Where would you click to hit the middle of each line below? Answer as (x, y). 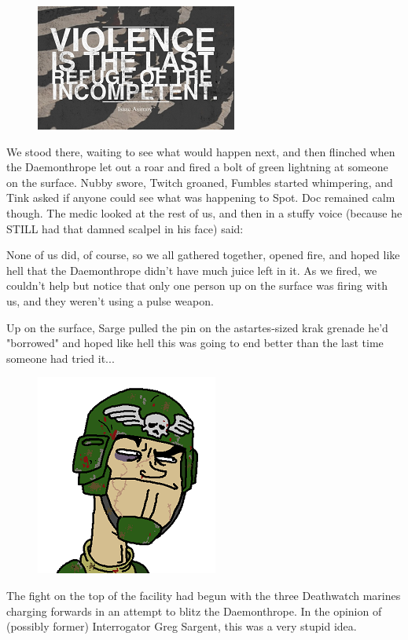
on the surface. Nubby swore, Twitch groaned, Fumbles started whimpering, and (200, 182)
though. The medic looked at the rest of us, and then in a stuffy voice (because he (204, 212)
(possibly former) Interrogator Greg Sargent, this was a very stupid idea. (182, 626)
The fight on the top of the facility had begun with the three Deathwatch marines (204, 595)
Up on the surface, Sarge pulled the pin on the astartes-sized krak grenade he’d (197, 327)
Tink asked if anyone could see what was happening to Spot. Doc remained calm (201, 197)
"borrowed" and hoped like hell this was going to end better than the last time (195, 343)
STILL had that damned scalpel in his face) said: (125, 228)
